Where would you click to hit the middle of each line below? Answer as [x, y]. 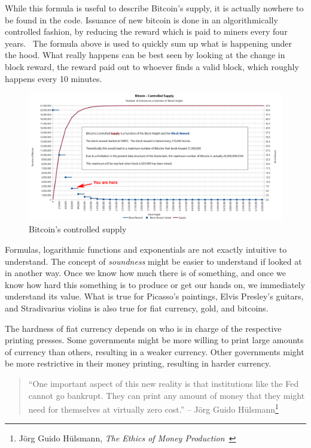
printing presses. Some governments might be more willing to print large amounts [154, 340]
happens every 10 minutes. [54, 78]
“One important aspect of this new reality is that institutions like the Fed [164, 383]
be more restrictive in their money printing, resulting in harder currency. [138, 363]
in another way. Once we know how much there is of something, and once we [145, 273]
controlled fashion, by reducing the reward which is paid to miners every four [146, 31]
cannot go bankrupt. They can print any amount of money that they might [167, 395]
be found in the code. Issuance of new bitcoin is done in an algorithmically [141, 19]
